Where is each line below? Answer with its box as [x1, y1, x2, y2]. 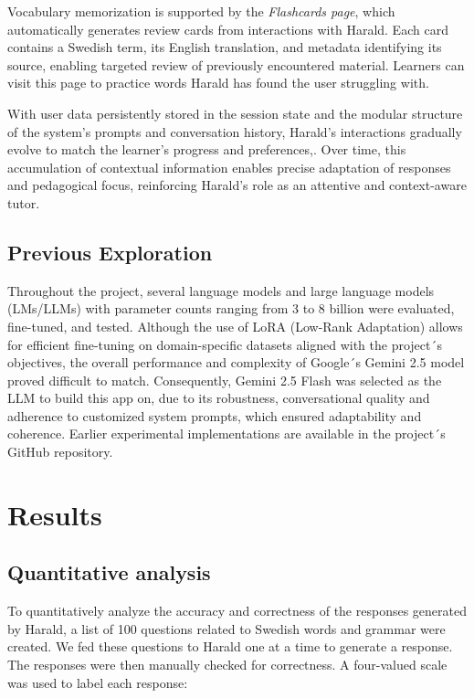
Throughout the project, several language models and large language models [7, 280, 435, 300]
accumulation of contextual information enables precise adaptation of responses [7, 157, 451, 176]
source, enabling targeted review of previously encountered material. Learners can [7, 55, 465, 74]
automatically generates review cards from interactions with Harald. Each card [7, 19, 448, 38]
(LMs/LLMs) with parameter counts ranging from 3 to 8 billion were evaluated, [7, 299, 455, 318]
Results [7, 495, 102, 533]
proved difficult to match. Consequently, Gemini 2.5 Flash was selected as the [7, 370, 442, 389]
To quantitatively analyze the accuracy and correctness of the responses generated [7, 601, 467, 620]
